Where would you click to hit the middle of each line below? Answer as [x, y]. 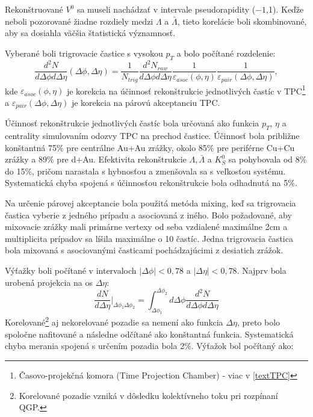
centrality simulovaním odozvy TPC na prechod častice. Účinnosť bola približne [152, 136]
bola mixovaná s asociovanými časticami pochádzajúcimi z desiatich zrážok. [144, 250]
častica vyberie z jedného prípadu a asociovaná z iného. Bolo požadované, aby [148, 215]
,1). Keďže [285, 9]
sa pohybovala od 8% [268, 159]
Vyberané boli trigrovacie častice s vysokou [84, 53]
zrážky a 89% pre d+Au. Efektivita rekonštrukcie [96, 159]
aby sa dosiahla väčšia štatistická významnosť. [90, 33]
